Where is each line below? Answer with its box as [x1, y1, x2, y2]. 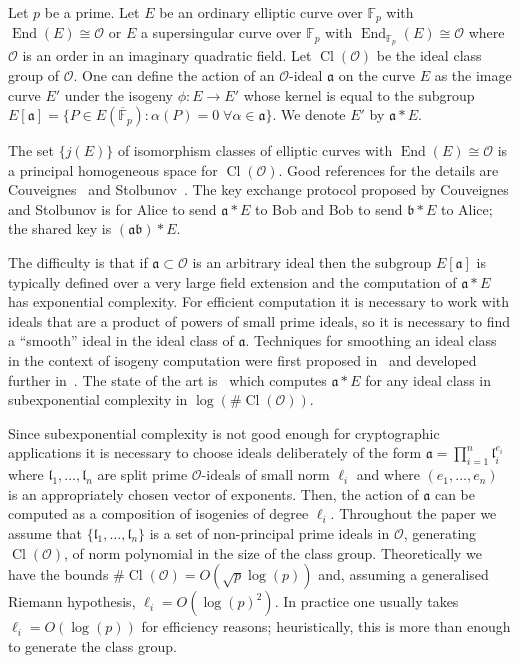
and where [356, 464, 420, 485]
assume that [8, 522, 83, 543]
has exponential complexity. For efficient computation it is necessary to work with [8, 291, 510, 312]
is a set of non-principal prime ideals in [149, 522, 390, 543]
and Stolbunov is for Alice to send [8, 198, 217, 219]
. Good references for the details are [278, 159, 499, 180]
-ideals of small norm [201, 464, 330, 485]
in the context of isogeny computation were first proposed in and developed [8, 350, 477, 371]
